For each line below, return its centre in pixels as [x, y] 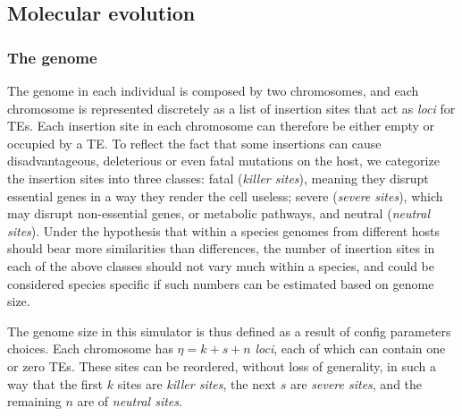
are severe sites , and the [356, 383]
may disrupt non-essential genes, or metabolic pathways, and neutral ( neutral [219, 213]
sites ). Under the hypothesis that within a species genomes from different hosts [224, 230]
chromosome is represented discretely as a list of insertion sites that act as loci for [231, 108]
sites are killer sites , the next [197, 383]
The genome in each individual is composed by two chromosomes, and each [213, 90]
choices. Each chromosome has [90, 348]
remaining [34, 401]
